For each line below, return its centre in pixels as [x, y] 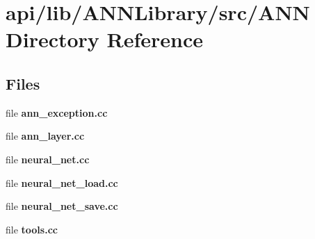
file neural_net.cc [48, 159]
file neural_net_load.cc [62, 182]
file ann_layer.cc [45, 136]
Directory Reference [105, 39]
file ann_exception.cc [57, 112]
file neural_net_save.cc [62, 206]
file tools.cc [32, 229]
